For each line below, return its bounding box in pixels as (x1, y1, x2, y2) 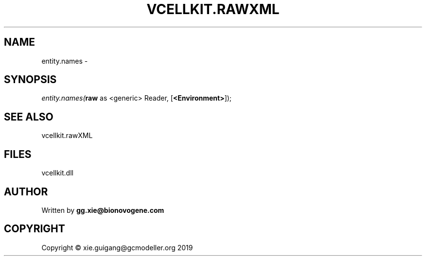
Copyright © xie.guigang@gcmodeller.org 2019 (41, 243, 193, 252)
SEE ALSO (4, 110, 53, 123)
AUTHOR (4, 185, 48, 198)
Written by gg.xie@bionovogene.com (41, 206, 164, 214)
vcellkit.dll (41, 169, 73, 177)
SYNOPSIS (4, 73, 57, 86)
